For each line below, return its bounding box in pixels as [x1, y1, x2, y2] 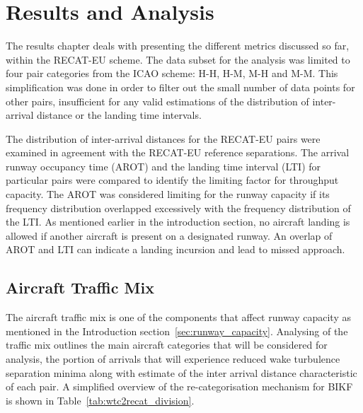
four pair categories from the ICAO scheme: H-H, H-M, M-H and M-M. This [6, 66, 338, 81]
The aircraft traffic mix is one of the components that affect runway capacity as [6, 310, 351, 325]
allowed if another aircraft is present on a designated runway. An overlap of [6, 228, 333, 243]
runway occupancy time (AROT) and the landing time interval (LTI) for [6, 158, 321, 173]
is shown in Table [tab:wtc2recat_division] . [6, 392, 195, 407]
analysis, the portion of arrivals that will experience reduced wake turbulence [6, 351, 340, 366]
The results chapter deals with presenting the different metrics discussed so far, [6, 38, 350, 53]
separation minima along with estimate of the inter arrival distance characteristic [6, 365, 357, 380]
